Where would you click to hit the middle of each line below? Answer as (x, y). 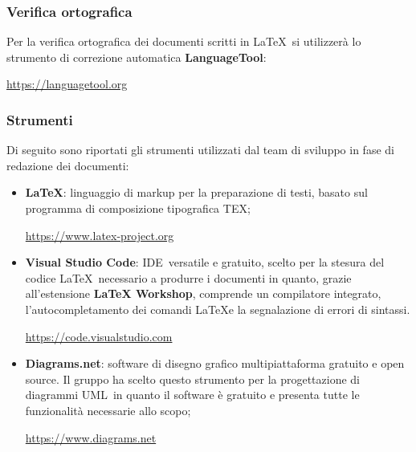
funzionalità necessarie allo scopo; (108, 410)
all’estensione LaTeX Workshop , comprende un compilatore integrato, (203, 293)
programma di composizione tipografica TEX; (138, 208)
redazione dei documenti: (68, 165)
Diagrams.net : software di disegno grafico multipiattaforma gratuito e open (215, 363)
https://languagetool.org (67, 84)
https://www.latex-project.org (100, 235)
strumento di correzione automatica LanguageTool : (137, 57)
